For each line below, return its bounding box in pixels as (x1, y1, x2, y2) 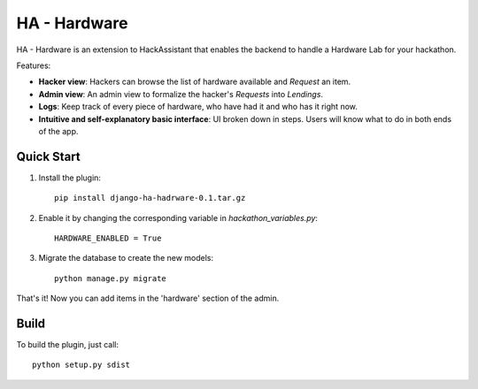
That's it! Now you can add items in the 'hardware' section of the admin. (16, 293, 280, 304)
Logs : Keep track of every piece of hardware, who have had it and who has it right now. (38, 102, 358, 112)
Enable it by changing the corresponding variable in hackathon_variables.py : (38, 212, 319, 223)
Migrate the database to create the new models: (38, 253, 214, 263)
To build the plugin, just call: (16, 339, 119, 350)
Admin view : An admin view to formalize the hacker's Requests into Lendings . (38, 88, 323, 99)
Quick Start (16, 149, 81, 164)
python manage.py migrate (54, 273, 167, 283)
